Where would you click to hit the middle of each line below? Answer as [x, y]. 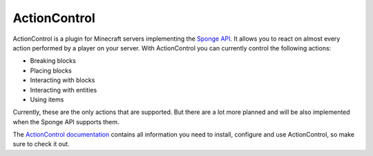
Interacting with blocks [63, 80]
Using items [47, 99]
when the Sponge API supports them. [66, 121]
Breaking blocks [53, 61]
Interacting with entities [64, 90]
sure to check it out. [41, 144]
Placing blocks [51, 70]
